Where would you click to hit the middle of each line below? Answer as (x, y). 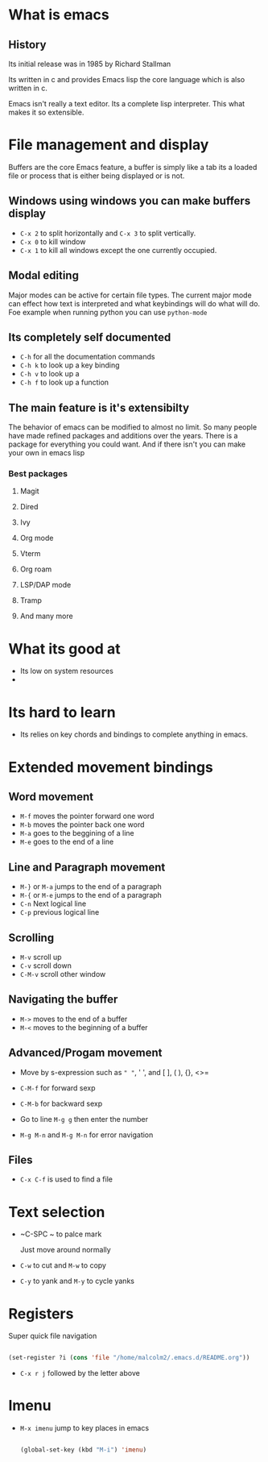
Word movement (51, 797)
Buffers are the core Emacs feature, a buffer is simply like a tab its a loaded (133, 167)
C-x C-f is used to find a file (66, 1179)
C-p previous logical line (60, 912)
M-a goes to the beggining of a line (77, 833)
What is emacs (59, 15)
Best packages (38, 474)
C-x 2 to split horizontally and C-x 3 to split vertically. (108, 233)
